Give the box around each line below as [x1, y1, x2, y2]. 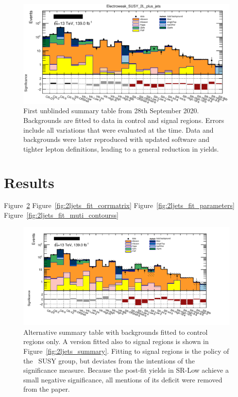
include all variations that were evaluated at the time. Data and [23, 124, 214, 135]
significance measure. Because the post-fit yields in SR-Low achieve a [23, 365, 229, 375]
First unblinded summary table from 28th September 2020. [23, 105, 199, 116]
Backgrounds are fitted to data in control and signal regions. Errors [23, 115, 224, 125]
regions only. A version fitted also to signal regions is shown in [23, 336, 209, 346]
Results [4, 172, 54, 192]
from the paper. [23, 384, 70, 394]
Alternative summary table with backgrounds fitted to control [23, 327, 208, 337]
